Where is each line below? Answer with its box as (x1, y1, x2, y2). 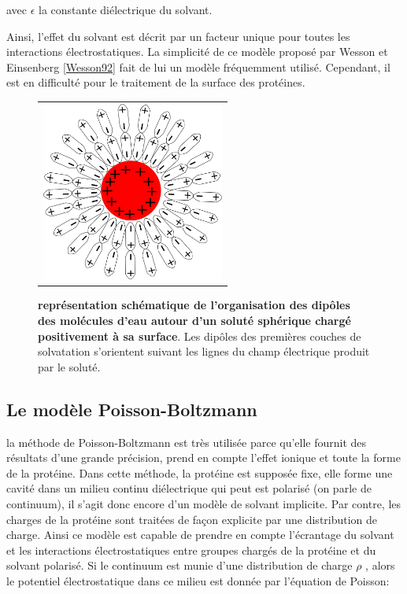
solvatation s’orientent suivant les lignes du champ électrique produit (38, 343, 370, 360)
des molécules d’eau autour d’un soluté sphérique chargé (38, 312, 351, 329)
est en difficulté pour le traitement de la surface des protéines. (6, 74, 305, 90)
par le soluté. (38, 358, 101, 374)
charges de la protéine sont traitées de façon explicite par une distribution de (6, 511, 378, 527)
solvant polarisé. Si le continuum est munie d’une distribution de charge (6, 557, 353, 574)
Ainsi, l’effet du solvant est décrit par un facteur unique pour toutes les (6, 28, 350, 44)
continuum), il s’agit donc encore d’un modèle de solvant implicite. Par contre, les (6, 495, 401, 511)
